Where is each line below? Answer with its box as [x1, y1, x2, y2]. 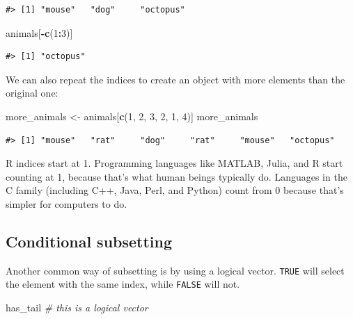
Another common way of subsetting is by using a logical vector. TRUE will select [6, 263, 345, 277]
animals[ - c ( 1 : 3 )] [6, 25, 73, 40]
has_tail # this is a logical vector [6, 300, 148, 315]
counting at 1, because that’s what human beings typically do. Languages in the [6, 169, 347, 183]
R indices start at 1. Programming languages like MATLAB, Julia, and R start [6, 156, 343, 170]
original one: [6, 85, 58, 100]
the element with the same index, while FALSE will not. [6, 277, 240, 291]
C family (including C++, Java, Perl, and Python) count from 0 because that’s [6, 183, 344, 197]
